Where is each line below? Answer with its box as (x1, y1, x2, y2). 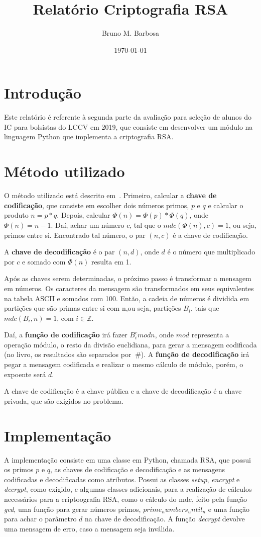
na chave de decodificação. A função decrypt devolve (85, 513, 245, 524)
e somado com (22, 256, 66, 266)
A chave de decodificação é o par (4, 246, 115, 257)
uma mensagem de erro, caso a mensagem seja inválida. (4, 523, 175, 533)
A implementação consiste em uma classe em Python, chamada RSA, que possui (4, 454, 251, 465)
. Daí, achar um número (51, 219, 124, 230)
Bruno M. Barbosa (101, 28, 160, 38)
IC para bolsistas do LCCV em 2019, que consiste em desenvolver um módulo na (4, 121, 253, 132)
